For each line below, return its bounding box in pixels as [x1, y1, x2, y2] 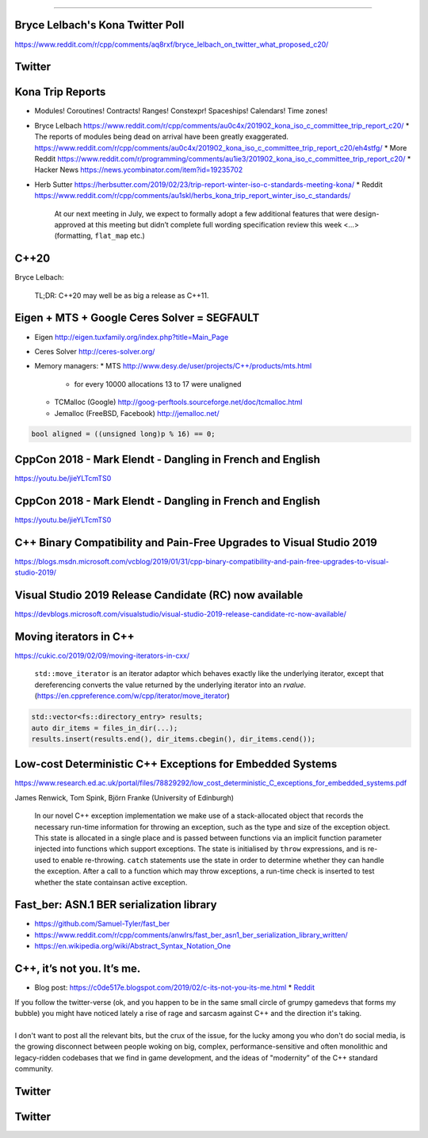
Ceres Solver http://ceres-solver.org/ [34, 346, 155, 356]
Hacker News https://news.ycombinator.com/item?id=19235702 [34, 165, 243, 174]
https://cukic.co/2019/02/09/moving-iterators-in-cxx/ [14, 651, 190, 660]
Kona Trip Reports [14, 86, 106, 99]
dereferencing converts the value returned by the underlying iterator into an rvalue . [34, 680, 307, 689]
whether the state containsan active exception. [34, 877, 188, 887]
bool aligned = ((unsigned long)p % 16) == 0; [31, 430, 216, 439]
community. [14, 1064, 53, 1073]
